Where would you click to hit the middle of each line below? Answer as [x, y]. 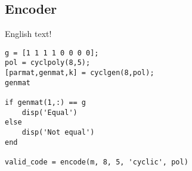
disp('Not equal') [58, 133]
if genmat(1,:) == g [46, 103]
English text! [28, 34]
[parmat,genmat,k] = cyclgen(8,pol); [80, 73]
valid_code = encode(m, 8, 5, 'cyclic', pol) [97, 162]
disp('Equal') [49, 112]
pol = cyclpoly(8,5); [48, 63]
